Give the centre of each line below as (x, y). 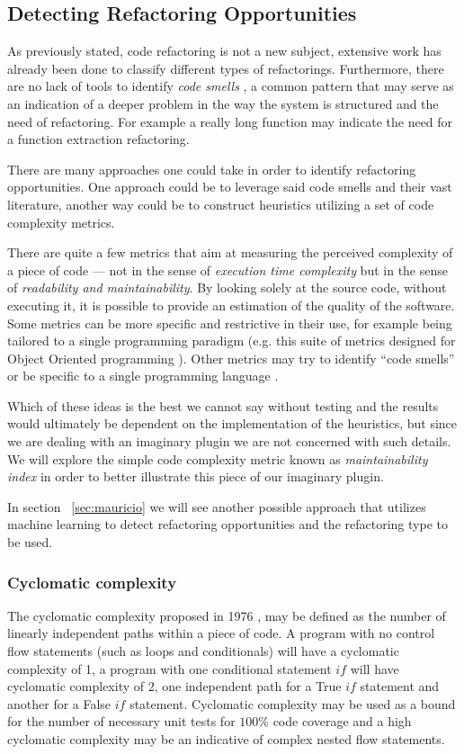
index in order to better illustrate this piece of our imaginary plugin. (196, 476)
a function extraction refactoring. (98, 139)
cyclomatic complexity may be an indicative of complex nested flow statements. (226, 739)
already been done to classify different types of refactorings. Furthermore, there (226, 68)
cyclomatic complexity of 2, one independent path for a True (174, 686)
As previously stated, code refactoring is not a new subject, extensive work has (224, 51)
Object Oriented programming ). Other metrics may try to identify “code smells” (231, 358)
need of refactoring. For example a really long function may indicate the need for (230, 121)
